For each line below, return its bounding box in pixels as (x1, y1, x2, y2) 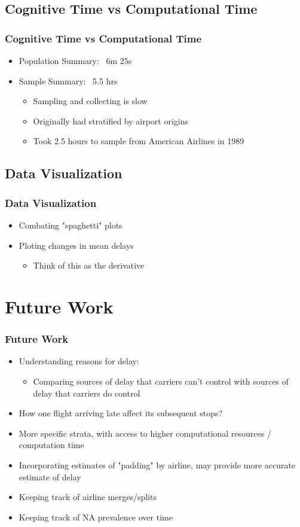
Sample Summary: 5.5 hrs (19, 74, 118, 87)
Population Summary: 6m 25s (19, 54, 132, 66)
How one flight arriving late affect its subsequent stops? (19, 407, 223, 419)
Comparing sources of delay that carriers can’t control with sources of (33, 374, 289, 387)
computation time (19, 438, 84, 451)
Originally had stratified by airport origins (33, 114, 189, 127)
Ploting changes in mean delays (19, 239, 134, 251)
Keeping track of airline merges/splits (19, 491, 157, 503)
